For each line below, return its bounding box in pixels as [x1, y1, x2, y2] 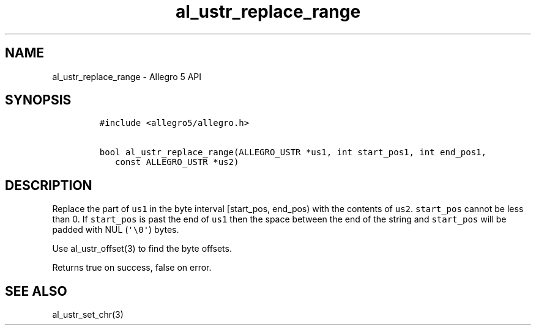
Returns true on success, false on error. [52, 262, 212, 273]
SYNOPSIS [5, 92, 72, 108]
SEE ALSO [5, 283, 67, 299]
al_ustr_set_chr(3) [52, 309, 124, 320]
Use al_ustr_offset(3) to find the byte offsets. [52, 243, 232, 254]
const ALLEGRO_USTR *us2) [115, 157, 239, 167]
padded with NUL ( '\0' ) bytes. [52, 224, 179, 235]
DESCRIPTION [5, 177, 92, 193]
